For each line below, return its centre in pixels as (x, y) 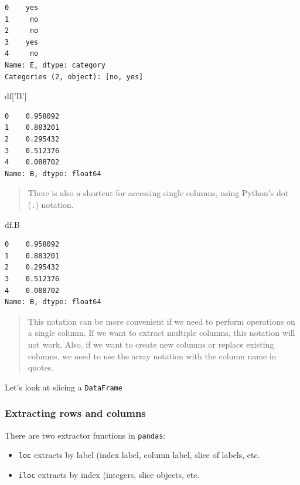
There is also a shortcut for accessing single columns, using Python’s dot (158, 193)
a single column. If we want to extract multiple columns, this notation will (161, 333)
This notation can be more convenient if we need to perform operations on (161, 321)
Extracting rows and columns (75, 413)
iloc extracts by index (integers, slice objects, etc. (109, 474)
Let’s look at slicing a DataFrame (64, 387)
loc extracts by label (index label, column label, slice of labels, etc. (139, 455)
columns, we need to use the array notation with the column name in (152, 356)
